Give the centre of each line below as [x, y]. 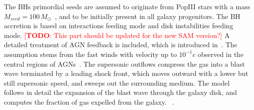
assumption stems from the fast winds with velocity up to [91, 54]
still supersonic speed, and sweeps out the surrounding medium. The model [117, 82]
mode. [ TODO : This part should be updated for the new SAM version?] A [117, 35]
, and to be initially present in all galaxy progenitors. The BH [148, 16]
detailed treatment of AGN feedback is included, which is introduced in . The [121, 45]
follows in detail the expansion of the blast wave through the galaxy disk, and [120, 92]
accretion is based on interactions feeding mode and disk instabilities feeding [119, 26]
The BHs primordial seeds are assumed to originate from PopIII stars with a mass [127, 6]
